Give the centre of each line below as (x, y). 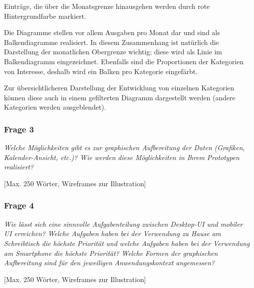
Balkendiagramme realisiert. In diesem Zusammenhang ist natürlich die (111, 42)
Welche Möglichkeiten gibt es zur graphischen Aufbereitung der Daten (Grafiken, (125, 147)
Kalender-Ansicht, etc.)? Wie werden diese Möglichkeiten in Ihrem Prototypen (122, 157)
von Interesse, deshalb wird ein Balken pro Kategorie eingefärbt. (101, 71)
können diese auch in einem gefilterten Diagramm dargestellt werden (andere (120, 97)
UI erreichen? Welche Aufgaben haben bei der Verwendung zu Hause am (113, 233)
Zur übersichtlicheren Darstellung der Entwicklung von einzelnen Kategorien (119, 88)
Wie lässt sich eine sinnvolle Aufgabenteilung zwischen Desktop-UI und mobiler (124, 224)
